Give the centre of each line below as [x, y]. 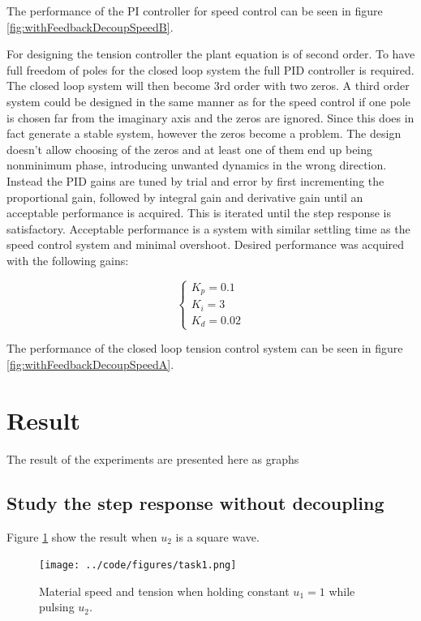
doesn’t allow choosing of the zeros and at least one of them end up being [190, 149]
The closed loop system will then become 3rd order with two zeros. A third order [208, 86]
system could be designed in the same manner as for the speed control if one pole [208, 101]
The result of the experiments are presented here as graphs [153, 458]
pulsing [57, 607]
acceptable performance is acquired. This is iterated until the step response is [199, 213]
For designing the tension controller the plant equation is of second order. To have [211, 54]
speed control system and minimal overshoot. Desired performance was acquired [206, 244]
